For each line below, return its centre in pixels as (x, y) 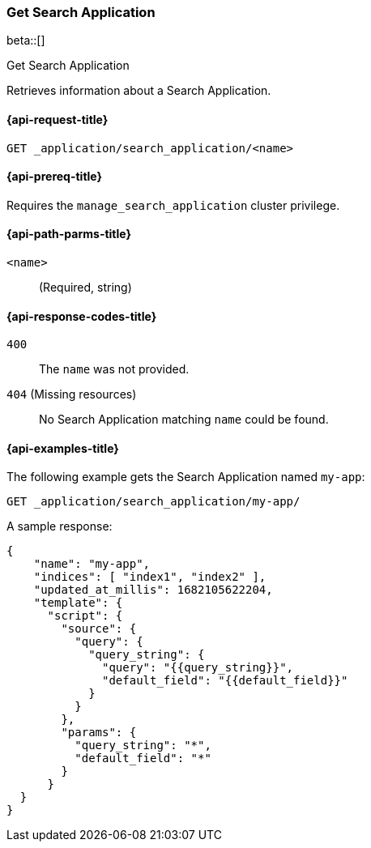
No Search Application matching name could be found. (184, 420)
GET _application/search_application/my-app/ (154, 502)
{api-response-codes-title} (82, 316)
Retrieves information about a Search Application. (139, 91)
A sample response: (60, 526)
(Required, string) (85, 288)
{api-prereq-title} (55, 177)
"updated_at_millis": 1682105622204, (153, 590)
